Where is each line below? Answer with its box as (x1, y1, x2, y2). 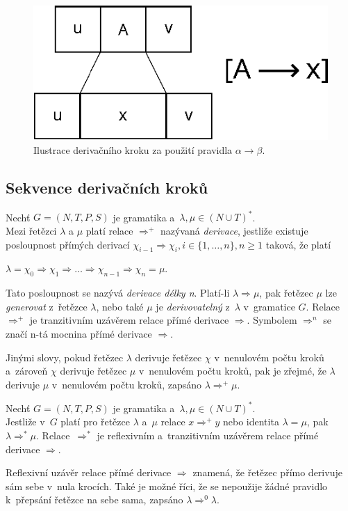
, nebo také (96, 299, 144, 313)
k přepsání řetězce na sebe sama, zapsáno (6, 492, 183, 507)
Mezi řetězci (6, 223, 57, 237)
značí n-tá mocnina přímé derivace (6, 326, 152, 340)
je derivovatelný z (156, 299, 230, 313)
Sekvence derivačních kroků (6, 177, 208, 198)
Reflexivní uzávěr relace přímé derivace (6, 465, 172, 480)
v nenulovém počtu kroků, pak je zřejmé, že (138, 363, 326, 378)
